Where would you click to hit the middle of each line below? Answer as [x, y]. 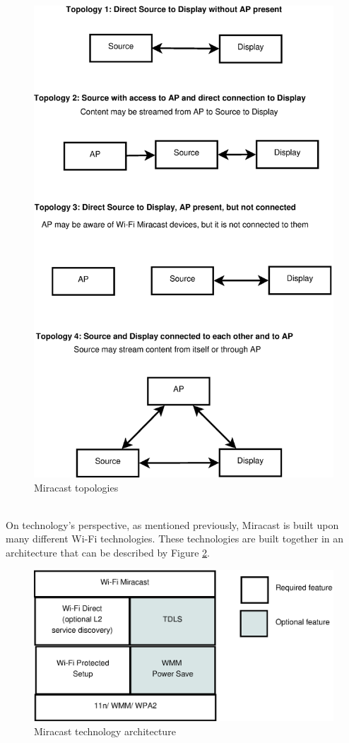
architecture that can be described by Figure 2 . [108, 552]
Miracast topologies [76, 487]
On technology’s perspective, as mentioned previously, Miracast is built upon [172, 524]
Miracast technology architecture [105, 731]
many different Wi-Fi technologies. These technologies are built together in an [175, 539]
